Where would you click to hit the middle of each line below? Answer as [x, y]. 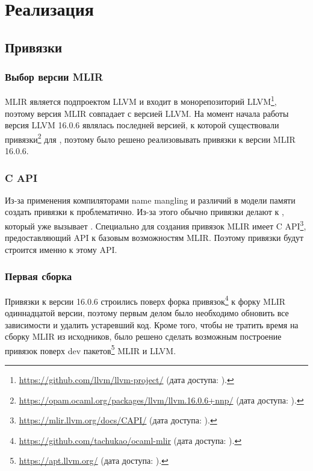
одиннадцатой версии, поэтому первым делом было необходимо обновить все [147, 312]
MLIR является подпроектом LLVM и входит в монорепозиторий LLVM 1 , [141, 101]
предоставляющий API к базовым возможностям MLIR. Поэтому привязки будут [154, 238]
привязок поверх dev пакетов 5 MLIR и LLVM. [91, 349]
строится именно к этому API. [61, 249]
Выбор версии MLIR [54, 77]
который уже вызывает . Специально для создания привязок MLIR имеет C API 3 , [156, 225]
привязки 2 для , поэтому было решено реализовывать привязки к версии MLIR [150, 138]
